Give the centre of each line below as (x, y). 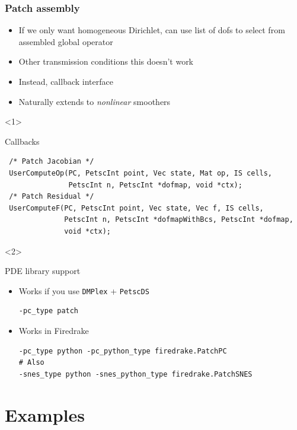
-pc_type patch (49, 311)
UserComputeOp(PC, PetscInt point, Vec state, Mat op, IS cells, (141, 173)
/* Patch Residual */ (52, 197)
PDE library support (43, 271)
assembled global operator (66, 41)
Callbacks (22, 141)
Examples (45, 414)
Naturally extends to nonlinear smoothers (95, 101)
